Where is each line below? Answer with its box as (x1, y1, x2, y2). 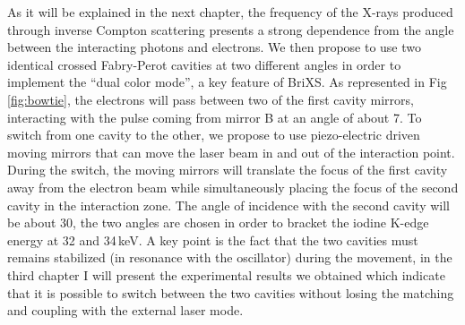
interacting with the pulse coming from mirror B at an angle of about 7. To (7, 107, 422, 126)
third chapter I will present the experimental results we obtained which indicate (7, 265, 445, 284)
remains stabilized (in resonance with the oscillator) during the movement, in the (7, 248, 452, 267)
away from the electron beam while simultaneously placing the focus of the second (7, 177, 459, 196)
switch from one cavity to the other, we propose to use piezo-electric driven (7, 125, 420, 144)
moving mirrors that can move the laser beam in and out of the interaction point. (7, 142, 455, 161)
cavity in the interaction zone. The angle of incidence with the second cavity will (7, 195, 450, 214)
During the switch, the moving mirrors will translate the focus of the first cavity (7, 160, 448, 179)
